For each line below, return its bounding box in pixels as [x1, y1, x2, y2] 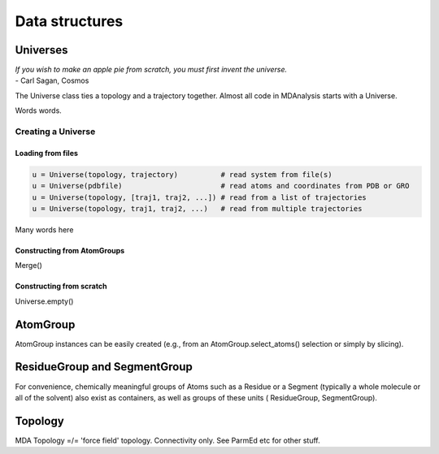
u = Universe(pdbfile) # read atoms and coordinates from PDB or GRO [32, 181, 410, 191]
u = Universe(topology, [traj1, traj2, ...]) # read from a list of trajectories [32, 192, 367, 202]
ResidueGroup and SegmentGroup [15, 360, 193, 374]
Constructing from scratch [15, 281, 107, 292]
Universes [15, 43, 68, 57]
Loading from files [15, 148, 79, 158]
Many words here [15, 224, 74, 235]
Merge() [15, 261, 42, 270]
